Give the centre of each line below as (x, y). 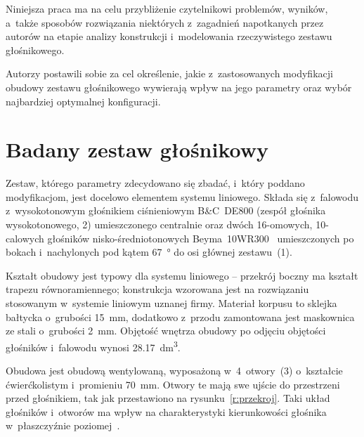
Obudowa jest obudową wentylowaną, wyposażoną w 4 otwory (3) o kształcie (174, 371)
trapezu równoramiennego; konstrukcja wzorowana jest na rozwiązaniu (157, 289)
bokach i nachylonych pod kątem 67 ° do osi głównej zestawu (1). (149, 252)
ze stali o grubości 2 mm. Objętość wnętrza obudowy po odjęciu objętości (166, 331)
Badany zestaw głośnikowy (137, 149)
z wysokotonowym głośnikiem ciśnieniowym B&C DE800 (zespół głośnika (166, 210)
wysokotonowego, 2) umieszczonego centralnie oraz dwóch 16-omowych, (159, 224)
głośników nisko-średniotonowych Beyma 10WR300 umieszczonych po (201, 238)
